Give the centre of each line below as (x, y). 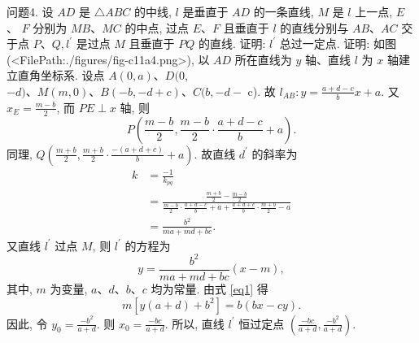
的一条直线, (284, 11)
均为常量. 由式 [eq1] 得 (209, 288)
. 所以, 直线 (194, 323)
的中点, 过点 (157, 27)
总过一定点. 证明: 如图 (338, 43)
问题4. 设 (30, 11)
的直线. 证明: (232, 43)
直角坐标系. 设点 (61, 75)
